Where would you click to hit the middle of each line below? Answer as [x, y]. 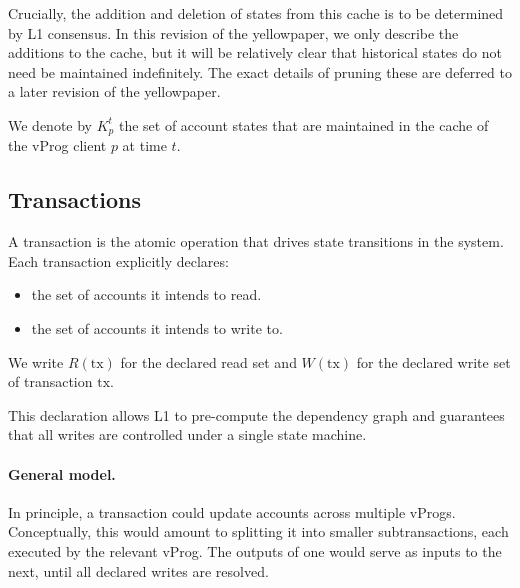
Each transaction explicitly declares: [118, 260]
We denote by [50, 124]
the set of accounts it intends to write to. [157, 328]
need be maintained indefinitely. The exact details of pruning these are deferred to [260, 71]
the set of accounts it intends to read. [146, 294]
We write [36, 361]
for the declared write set [433, 361]
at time [144, 145]
